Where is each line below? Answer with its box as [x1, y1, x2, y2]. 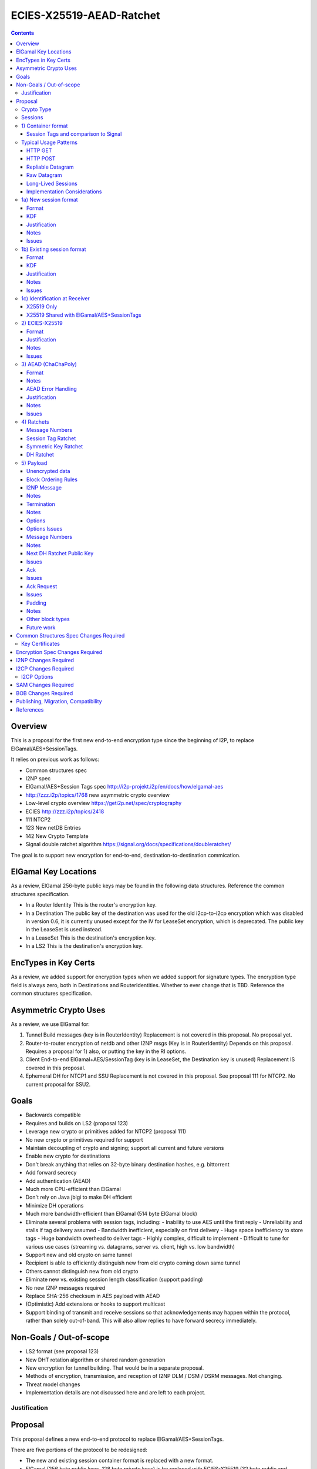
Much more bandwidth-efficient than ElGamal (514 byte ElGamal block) [25, 1210, 198, 1218]
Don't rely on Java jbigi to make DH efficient [25, 1193, 132, 1201]
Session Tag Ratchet [26, 435, 76, 442]
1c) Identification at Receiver [21, 295, 90, 302]
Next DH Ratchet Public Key [26, 550, 94, 557]
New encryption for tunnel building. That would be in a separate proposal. [25, 1364, 204, 1371]
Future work [26, 623, 56, 631]
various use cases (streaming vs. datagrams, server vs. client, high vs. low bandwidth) [25, 1243, 235, 1250]
